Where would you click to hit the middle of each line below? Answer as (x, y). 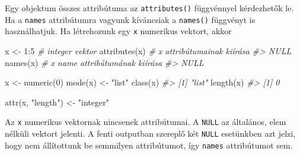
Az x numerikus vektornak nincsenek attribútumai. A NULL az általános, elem (146, 122)
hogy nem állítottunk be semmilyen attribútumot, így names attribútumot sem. (149, 145)
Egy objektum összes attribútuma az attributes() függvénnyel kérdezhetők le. (149, 8)
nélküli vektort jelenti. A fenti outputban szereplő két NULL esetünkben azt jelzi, (150, 133)
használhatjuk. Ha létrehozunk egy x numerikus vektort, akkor (118, 31)
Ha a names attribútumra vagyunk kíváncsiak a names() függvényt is (130, 19)
